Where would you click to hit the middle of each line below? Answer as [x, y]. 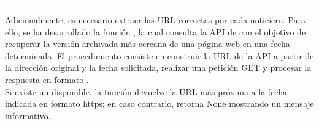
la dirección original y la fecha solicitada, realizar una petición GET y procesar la [158, 67]
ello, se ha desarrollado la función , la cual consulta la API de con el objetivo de [156, 31]
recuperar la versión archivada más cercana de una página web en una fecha [148, 44]
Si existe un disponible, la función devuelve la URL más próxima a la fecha [146, 91]
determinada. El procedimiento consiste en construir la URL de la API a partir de [159, 55]
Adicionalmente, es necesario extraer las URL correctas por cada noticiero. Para [155, 20]
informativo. [28, 115]
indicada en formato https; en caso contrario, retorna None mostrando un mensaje [159, 104]
